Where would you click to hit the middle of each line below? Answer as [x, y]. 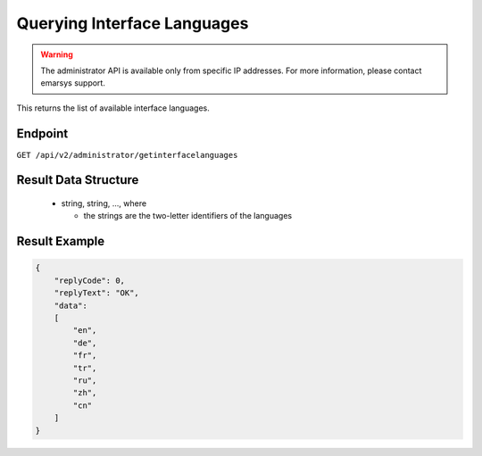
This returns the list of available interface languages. [113, 108]
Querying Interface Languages [133, 23]
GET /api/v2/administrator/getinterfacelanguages [127, 155]
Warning [57, 54]
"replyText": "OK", [97, 293]
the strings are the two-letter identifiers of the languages [188, 216]
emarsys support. [73, 83]
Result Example [61, 241]
